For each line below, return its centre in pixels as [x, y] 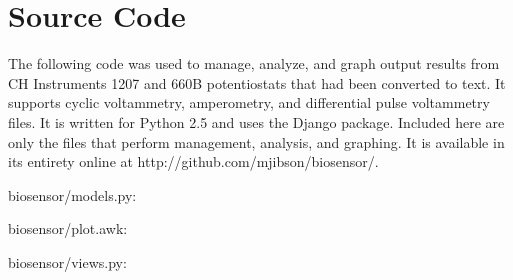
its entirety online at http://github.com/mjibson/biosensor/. [193, 161]
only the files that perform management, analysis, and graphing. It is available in [256, 141]
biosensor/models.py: [72, 194]
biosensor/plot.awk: [68, 228]
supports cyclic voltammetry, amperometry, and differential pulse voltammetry [249, 102]
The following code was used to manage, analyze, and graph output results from [254, 63]
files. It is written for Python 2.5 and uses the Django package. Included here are [256, 121]
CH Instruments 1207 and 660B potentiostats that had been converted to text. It [257, 82]
